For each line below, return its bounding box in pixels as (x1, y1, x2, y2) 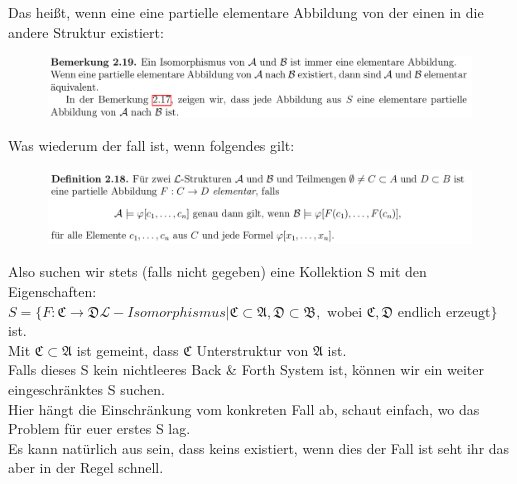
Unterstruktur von (196, 339, 309, 360)
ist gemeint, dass (76, 339, 179, 360)
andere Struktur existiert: (8, 21, 164, 42)
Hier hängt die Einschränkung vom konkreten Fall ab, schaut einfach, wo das (8, 398, 480, 419)
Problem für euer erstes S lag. (8, 418, 191, 439)
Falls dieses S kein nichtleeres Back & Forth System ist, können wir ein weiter (8, 359, 484, 380)
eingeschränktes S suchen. (8, 378, 165, 399)
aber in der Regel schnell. (8, 457, 164, 478)
